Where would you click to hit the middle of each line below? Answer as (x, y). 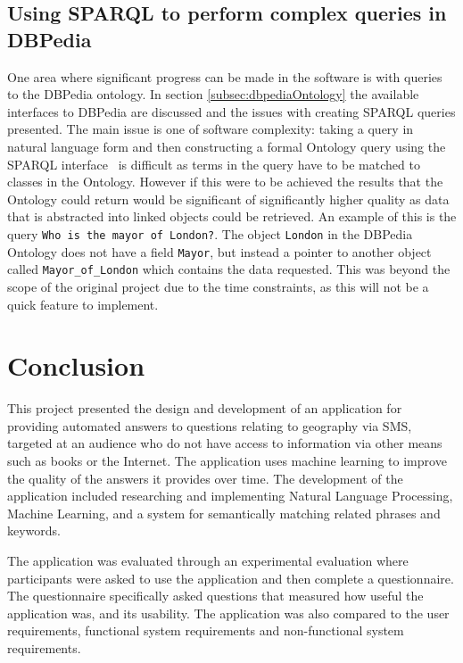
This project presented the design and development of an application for (205, 408)
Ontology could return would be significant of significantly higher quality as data (228, 199)
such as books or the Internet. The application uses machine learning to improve (227, 460)
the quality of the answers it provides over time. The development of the (205, 478)
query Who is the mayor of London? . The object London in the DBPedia (210, 233)
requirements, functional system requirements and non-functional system (206, 630)
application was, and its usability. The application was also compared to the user (228, 613)
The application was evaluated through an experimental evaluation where (208, 560)
